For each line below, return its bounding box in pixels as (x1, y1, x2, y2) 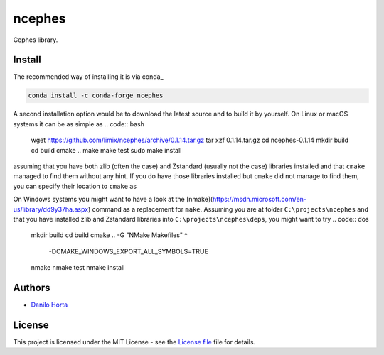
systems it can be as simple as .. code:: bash (13, 119, 145, 128)
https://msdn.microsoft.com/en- (212, 195, 307, 204)
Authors (13, 281, 50, 294)
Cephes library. (13, 35, 58, 44)
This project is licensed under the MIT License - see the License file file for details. (13, 337, 256, 346)
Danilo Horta (31, 300, 68, 309)
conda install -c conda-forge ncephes (28, 92, 164, 99)
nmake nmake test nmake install (31, 263, 125, 272)
